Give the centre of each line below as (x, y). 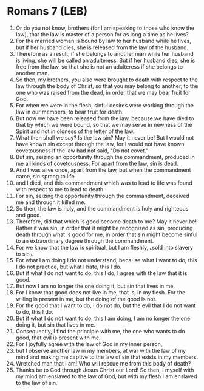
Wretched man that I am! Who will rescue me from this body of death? (103, 363)
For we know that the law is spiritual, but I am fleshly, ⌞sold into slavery (104, 247)
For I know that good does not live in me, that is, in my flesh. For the (100, 292)
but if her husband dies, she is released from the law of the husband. (102, 47)
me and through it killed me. (51, 202)
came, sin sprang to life (45, 176)
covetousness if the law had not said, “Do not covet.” (82, 151)
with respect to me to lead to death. (60, 189)
